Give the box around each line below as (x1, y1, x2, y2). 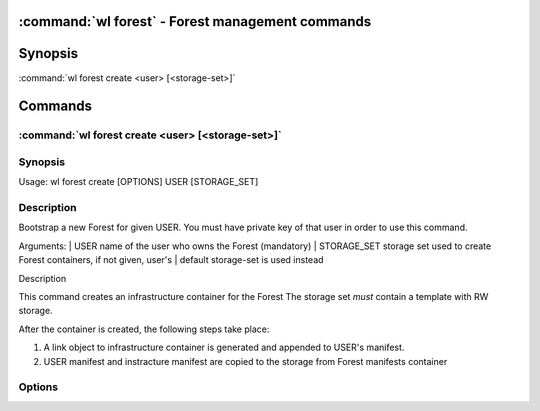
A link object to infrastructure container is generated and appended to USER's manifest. (43, 341, 405, 354)
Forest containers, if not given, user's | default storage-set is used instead (18, 254, 324, 266)
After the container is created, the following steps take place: (18, 323, 270, 335)
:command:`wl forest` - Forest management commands (18, 13, 372, 30)
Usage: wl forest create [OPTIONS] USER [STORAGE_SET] (18, 176, 259, 188)
